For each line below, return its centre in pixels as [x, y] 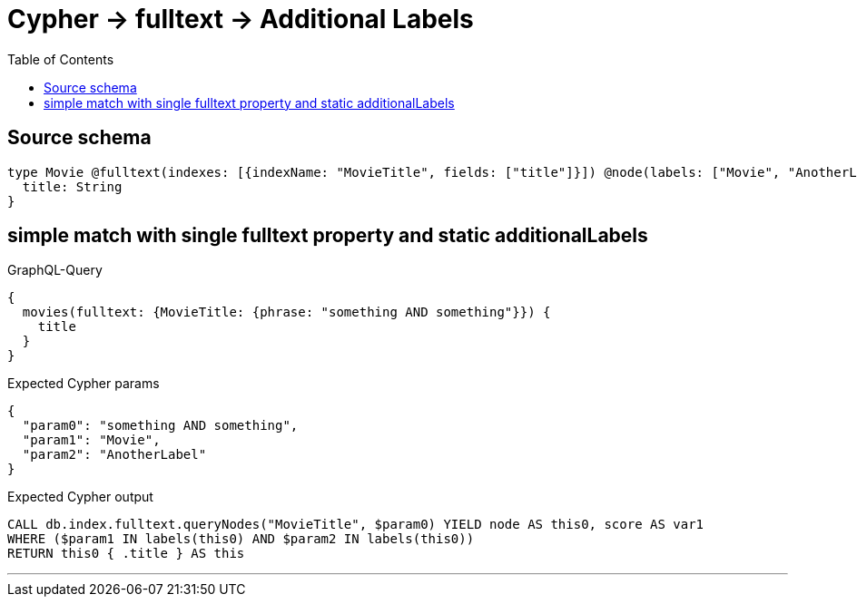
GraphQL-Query [55, 270]
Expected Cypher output [80, 497]
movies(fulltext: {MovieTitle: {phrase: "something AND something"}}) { [286, 312]
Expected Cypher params [84, 384]
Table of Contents [61, 59]
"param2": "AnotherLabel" [114, 455]
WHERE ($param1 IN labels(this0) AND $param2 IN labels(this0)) [241, 539]
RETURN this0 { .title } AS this [126, 554]
